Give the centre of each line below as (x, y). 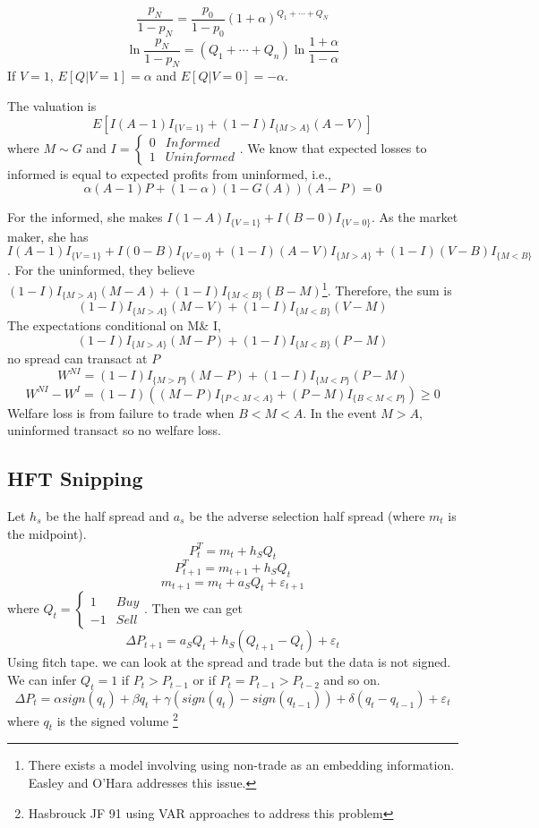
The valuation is (52, 106)
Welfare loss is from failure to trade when (121, 412)
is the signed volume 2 (117, 719)
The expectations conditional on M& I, (114, 324)
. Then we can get (193, 608)
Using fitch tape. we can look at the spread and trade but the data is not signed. (229, 662)
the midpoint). (47, 533)
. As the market (415, 217)
